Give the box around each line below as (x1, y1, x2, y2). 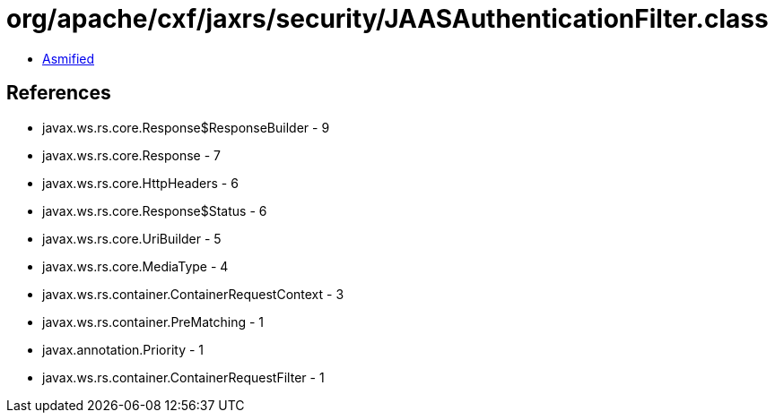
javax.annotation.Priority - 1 (42, 341, 205, 357)
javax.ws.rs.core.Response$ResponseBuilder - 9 (42, 119, 330, 135)
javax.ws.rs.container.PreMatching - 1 (42, 313, 265, 330)
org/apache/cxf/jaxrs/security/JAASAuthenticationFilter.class (6, 4, 769, 34)
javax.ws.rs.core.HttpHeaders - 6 (42, 175, 239, 191)
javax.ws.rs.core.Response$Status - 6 (42, 202, 267, 219)
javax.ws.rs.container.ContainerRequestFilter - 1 (42, 369, 325, 385)
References (6, 81, 111, 105)
